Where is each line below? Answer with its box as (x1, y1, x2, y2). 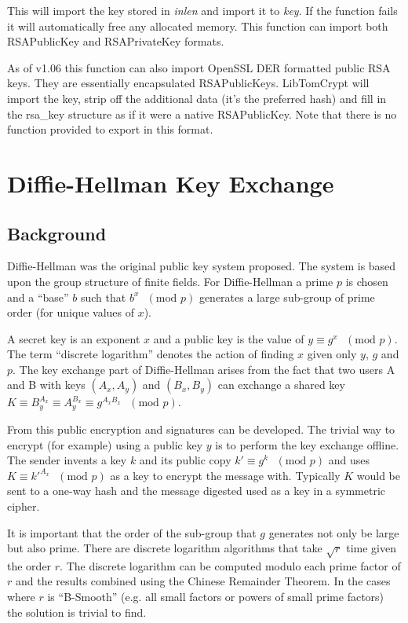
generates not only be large (268, 524, 399, 541)
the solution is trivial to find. (7, 603, 147, 620)
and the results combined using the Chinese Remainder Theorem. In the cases (15, 573, 391, 589)
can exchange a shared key (217, 376, 345, 393)
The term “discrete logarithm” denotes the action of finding (7, 346, 294, 362)
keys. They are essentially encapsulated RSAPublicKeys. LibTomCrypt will (7, 75, 370, 91)
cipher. (7, 497, 40, 514)
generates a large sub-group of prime (199, 288, 375, 305)
